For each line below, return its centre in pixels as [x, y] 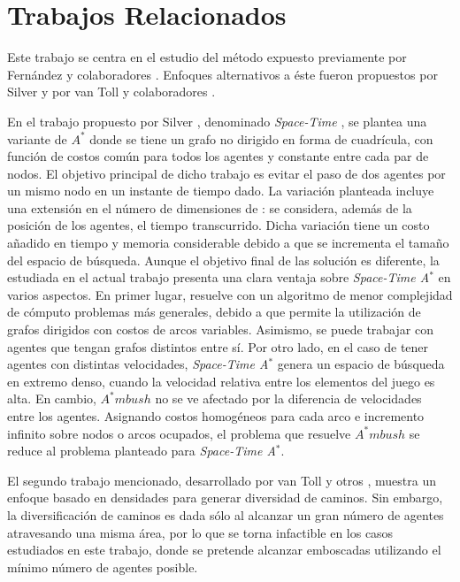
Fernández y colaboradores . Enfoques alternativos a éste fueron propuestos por [222, 74]
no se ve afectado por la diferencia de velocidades [288, 398]
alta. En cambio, [52, 398]
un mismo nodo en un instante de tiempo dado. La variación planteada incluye [221, 191]
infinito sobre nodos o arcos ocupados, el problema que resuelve [179, 433]
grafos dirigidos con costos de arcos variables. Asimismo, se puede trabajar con [220, 329]
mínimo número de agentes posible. [103, 567]
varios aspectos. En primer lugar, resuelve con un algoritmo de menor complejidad [230, 294]
